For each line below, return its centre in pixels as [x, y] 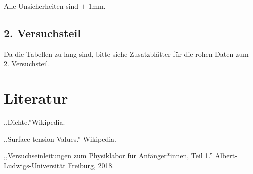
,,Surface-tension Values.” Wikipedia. [60, 139]
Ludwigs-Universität [35, 165]
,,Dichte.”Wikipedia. [35, 122]
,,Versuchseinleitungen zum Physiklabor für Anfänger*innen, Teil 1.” [108, 156]
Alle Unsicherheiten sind [41, 6]
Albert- [226, 156]
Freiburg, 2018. [91, 165]
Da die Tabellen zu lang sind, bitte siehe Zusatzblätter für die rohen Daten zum [126, 54]
